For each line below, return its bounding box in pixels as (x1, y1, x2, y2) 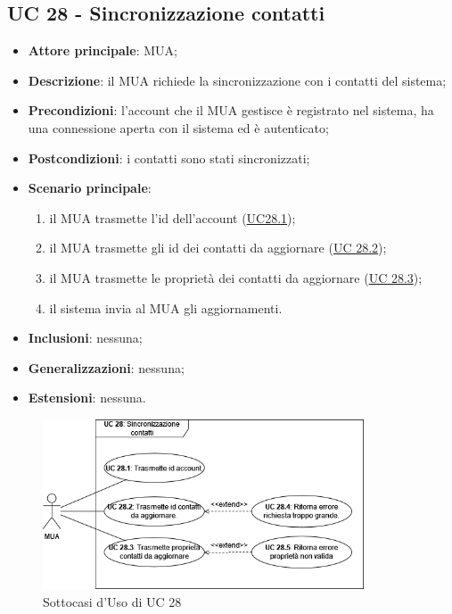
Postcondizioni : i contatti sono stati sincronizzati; (28, 148, 310, 167)
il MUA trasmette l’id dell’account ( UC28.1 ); (49, 208, 296, 227)
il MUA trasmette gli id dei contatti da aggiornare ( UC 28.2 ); (49, 238, 387, 257)
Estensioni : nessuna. (28, 388, 146, 407)
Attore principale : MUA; (28, 41, 177, 60)
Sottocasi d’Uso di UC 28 (43, 592, 182, 610)
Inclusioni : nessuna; (28, 328, 143, 347)
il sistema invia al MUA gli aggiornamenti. (49, 298, 283, 317)
